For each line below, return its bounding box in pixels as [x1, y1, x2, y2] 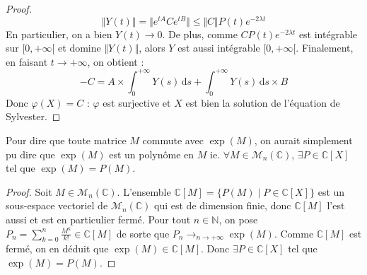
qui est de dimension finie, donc [154, 198, 291, 213]
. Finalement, [296, 40, 354, 55]
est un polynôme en [109, 146, 194, 161]
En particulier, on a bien [6, 26, 112, 41]
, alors [139, 40, 165, 55]
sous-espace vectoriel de [6, 198, 108, 213]
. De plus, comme [162, 26, 238, 41]
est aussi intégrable [177, 40, 260, 55]
